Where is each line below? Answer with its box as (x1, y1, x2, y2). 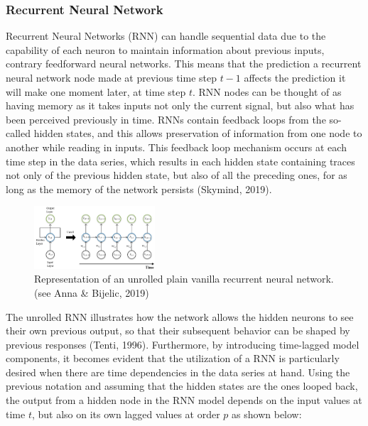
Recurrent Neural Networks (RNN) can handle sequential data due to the (6, 28, 326, 43)
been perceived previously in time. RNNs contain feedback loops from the (6, 111, 326, 126)
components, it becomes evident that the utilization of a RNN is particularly (6, 351, 340, 366)
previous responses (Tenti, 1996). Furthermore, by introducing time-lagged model (6, 337, 359, 351)
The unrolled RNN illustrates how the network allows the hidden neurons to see (6, 309, 354, 324)
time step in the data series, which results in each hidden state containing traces (6, 153, 355, 168)
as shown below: (232, 406, 302, 421)
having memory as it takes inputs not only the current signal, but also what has (6, 98, 355, 113)
